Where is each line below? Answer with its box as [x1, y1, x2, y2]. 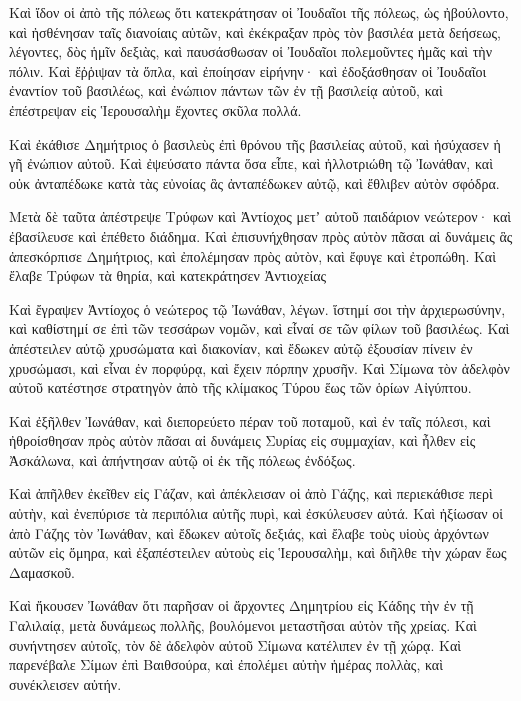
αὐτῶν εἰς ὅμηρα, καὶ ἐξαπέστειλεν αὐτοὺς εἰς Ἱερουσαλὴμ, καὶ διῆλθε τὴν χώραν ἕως [9, 542, 507, 563]
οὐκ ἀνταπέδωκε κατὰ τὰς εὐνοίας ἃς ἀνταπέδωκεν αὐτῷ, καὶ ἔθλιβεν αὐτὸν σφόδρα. [9, 172, 500, 193]
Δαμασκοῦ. [9, 561, 75, 582]
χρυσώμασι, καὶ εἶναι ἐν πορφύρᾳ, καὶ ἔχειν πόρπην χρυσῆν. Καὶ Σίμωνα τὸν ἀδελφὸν [9, 357, 510, 378]
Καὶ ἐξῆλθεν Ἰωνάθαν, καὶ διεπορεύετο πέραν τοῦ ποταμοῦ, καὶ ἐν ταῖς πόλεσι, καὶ [9, 410, 491, 431]
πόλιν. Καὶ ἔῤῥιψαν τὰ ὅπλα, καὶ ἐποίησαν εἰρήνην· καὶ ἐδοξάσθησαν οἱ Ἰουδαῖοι [9, 60, 487, 81]
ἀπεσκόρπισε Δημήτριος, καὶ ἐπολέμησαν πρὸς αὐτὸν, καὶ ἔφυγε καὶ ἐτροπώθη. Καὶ [9, 245, 496, 266]
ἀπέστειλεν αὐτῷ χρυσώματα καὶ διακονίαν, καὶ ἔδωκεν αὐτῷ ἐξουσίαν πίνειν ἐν [9, 337, 473, 358]
